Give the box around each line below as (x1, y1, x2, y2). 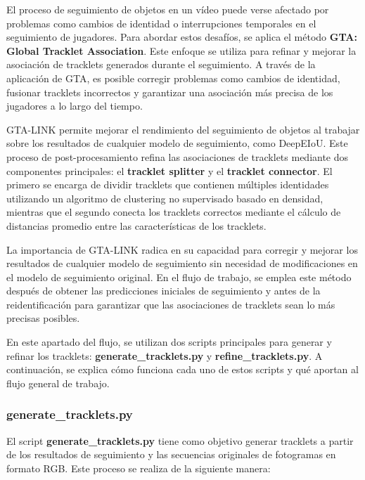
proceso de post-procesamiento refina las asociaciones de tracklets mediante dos (6, 149, 349, 164)
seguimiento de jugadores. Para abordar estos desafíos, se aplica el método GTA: (6, 30, 357, 44)
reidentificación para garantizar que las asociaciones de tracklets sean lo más (6, 297, 335, 311)
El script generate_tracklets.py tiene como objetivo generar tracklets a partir (6, 433, 354, 448)
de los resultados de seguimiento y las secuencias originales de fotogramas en (6, 447, 336, 462)
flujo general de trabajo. (6, 375, 110, 390)
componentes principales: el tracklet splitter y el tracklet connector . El (6, 163, 333, 178)
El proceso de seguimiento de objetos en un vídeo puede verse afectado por (6, 2, 329, 16)
